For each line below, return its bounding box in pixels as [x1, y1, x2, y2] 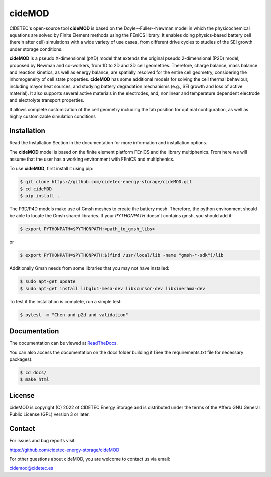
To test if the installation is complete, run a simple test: [9, 298, 122, 304]
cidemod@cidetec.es [9, 465, 54, 471]
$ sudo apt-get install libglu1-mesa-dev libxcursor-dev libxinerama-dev [20, 286, 205, 291]
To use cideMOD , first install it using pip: [9, 166, 94, 172]
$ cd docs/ [20, 370, 47, 375]
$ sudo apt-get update [20, 279, 76, 284]
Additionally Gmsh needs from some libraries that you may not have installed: [9, 265, 169, 271]
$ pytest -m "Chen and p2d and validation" [20, 312, 129, 318]
